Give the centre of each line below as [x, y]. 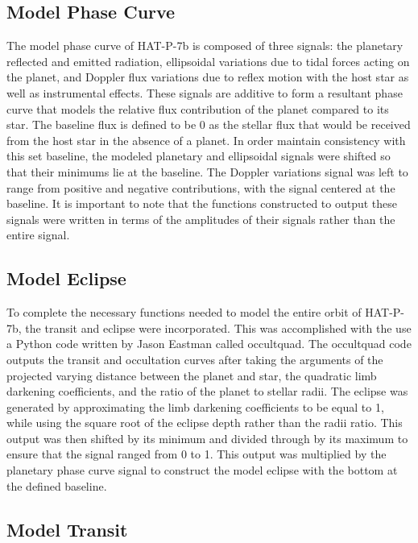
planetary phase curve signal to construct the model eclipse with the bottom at [202, 470]
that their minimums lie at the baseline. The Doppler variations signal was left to [207, 171]
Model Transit [67, 529]
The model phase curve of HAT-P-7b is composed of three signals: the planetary [205, 46]
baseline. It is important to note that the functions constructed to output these [202, 203]
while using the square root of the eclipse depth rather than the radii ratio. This [205, 423]
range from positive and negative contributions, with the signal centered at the [201, 187]
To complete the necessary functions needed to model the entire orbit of [184, 312]
